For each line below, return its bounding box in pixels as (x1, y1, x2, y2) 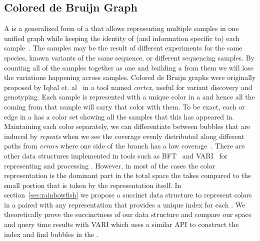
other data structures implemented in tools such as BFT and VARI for (4, 150, 228, 160)
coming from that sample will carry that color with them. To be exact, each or (4, 101, 245, 111)
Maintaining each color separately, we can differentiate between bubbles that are (4, 121, 250, 131)
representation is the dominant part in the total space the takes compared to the (4, 170, 251, 180)
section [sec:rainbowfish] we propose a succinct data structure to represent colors (4, 189, 252, 200)
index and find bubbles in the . (4, 228, 98, 239)
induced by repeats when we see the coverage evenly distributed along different (4, 130, 244, 141)
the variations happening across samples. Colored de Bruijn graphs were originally (4, 72, 256, 82)
